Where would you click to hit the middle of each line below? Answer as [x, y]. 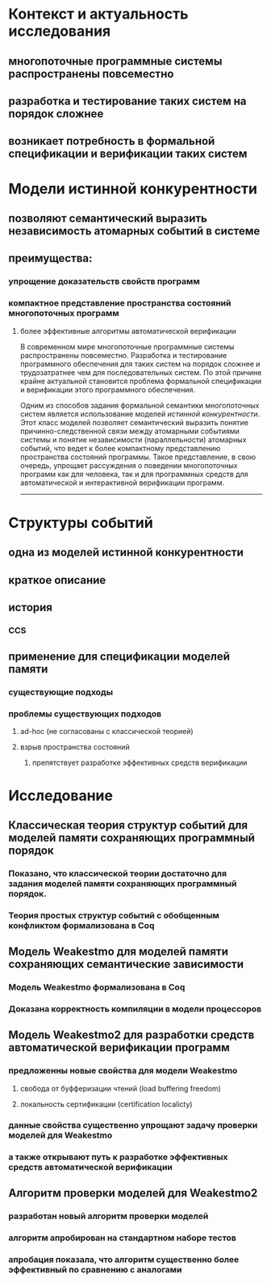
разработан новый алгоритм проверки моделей [108, 1216]
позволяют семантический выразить [108, 218]
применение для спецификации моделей [119, 657]
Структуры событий [81, 523]
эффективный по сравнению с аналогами [95, 1269]
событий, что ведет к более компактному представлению [120, 448]
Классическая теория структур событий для [128, 825]
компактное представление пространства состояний [120, 303]
